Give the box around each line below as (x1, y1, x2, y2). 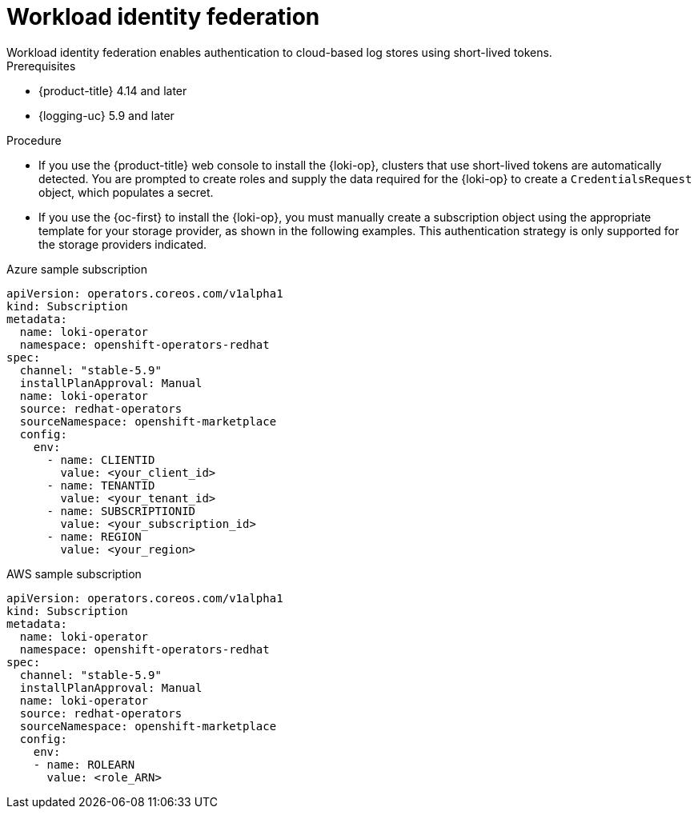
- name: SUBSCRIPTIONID (46, 504, 196, 517)
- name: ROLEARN (33, 757, 135, 771)
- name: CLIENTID (46, 453, 155, 466)
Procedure (6, 133, 62, 147)
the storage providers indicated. (38, 237, 207, 251)
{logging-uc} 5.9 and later (38, 108, 174, 122)
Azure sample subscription (6, 262, 148, 276)
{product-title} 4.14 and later (38, 83, 187, 98)
